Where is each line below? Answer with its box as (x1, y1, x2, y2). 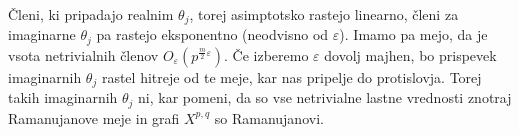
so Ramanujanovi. (214, 107, 324, 128)
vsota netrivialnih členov (8, 44, 159, 65)
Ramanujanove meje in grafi (8, 107, 180, 128)
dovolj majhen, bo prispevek (324, 44, 497, 65)
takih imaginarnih (8, 87, 118, 108)
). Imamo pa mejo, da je (339, 24, 488, 45)
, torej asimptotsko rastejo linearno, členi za (189, 4, 459, 24)
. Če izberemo (224, 44, 309, 65)
